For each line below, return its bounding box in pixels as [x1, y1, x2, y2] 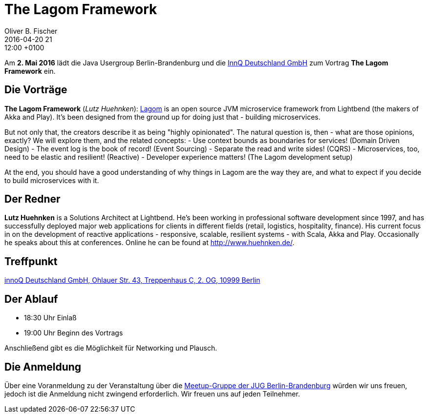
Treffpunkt [4, 255, 58, 268]
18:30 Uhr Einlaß [24, 313, 77, 322]
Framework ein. [4, 66, 56, 75]
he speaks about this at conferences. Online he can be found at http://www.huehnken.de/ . [4, 238, 295, 247]
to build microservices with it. [4, 176, 99, 185]
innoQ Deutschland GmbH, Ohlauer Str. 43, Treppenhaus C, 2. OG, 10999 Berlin [4, 276, 260, 285]
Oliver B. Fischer [4, 26, 58, 35]
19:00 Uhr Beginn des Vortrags [24, 329, 123, 337]
